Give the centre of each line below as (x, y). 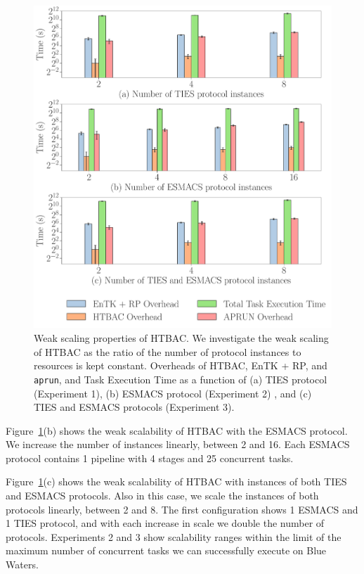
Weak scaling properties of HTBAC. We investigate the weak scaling (181, 338)
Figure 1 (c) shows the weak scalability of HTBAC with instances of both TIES (176, 481)
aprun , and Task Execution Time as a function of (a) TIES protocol (181, 379)
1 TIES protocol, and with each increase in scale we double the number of (165, 523)
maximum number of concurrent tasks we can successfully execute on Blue (166, 550)
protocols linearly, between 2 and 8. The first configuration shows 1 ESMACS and (182, 509)
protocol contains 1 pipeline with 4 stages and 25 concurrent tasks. (150, 458)
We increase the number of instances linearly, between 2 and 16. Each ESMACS (178, 444)
